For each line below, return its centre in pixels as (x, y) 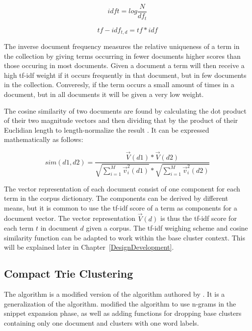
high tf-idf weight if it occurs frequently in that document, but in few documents (125, 75)
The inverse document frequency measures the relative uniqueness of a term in (122, 46)
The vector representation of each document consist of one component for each (122, 188)
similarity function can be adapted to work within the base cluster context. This (125, 237)
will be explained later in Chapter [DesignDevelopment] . (89, 247)
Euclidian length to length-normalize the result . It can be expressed (107, 130)
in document (59, 228)
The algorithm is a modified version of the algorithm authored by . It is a (114, 294)
